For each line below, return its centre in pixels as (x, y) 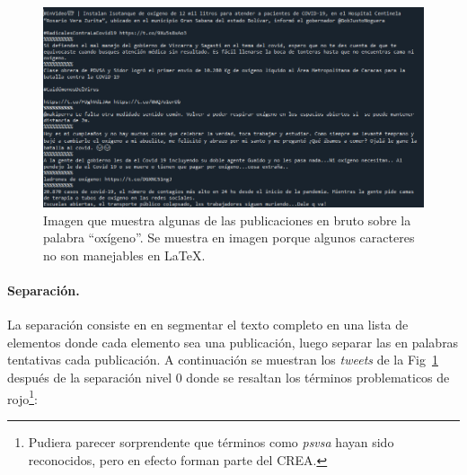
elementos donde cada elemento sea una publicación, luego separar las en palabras (233, 342)
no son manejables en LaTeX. (124, 255)
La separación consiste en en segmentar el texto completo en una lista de (208, 325)
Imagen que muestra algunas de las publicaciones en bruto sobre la (227, 220)
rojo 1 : (22, 397)
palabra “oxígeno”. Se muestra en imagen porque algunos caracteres (229, 237)
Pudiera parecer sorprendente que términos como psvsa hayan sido (211, 441)
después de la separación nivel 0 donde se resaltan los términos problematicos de (229, 378)
